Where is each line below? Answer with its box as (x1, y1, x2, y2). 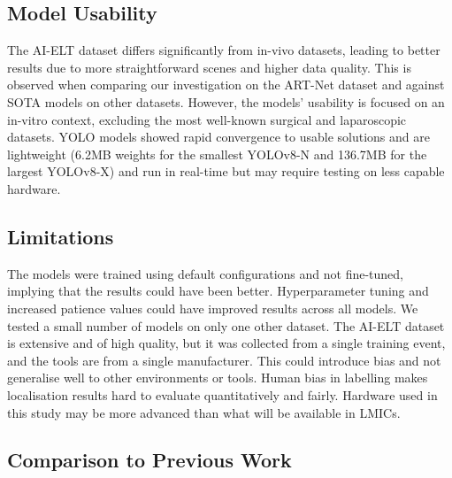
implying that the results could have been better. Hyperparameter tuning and (7, 281, 429, 300)
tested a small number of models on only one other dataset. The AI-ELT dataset (7, 316, 445, 335)
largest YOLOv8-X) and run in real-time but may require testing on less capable (7, 162, 445, 181)
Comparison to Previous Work (7, 446, 292, 474)
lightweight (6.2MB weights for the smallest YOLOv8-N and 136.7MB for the (7, 144, 427, 163)
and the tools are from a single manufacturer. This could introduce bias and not (7, 351, 441, 369)
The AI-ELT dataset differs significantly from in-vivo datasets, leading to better (7, 41, 441, 59)
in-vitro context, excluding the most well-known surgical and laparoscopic (7, 110, 407, 128)
